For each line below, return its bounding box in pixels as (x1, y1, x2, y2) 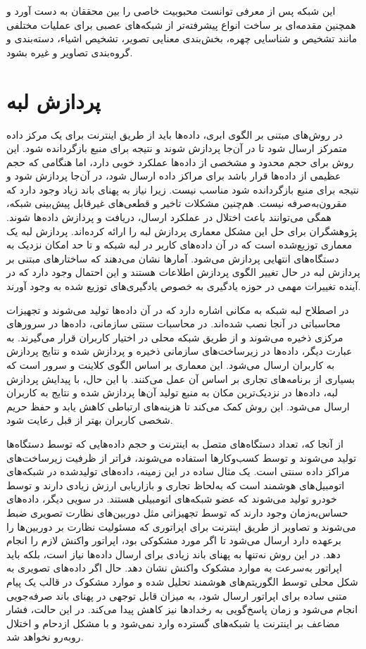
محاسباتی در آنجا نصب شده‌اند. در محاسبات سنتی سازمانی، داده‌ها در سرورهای (6, 316, 341, 331)
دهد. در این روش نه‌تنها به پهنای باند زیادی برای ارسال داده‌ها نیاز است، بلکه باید (6, 546, 341, 561)
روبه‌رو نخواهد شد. (6, 629, 84, 644)
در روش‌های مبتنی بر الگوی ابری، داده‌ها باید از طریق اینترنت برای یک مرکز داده (6, 127, 343, 141)
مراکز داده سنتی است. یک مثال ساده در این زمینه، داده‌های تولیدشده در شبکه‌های (6, 464, 350, 479)
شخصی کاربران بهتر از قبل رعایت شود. (6, 412, 173, 427)
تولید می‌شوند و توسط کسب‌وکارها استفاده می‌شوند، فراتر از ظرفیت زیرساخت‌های (6, 450, 357, 465)
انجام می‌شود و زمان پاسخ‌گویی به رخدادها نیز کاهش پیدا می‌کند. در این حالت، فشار (6, 602, 358, 617)
